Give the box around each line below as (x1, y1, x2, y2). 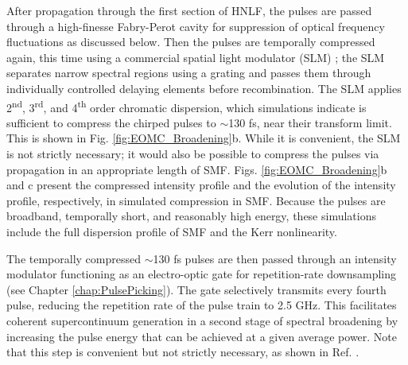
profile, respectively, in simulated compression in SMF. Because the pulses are (6, 192, 386, 208)
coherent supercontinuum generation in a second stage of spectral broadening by (6, 312, 398, 328)
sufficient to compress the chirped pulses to (6, 114, 216, 130)
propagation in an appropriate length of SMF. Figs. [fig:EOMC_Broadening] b (6, 161, 387, 177)
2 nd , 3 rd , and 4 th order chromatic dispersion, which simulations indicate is (6, 96, 367, 115)
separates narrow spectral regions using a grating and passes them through (6, 64, 371, 81)
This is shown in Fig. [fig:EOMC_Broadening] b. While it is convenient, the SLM (6, 130, 401, 146)
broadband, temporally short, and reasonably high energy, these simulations (6, 208, 376, 224)
